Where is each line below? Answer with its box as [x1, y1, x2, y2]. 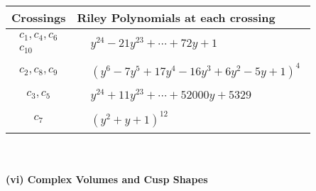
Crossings [11, 9, 66, 26]
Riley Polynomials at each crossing [77, 9, 276, 26]
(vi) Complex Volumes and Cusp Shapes [6, 172, 208, 187]
